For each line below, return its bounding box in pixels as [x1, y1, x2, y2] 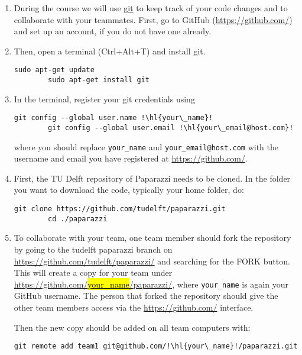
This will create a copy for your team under [14, 266, 173, 279]
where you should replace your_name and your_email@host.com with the [14, 140, 278, 153]
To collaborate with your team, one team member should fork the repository [14, 231, 291, 244]
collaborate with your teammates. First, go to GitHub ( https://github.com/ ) [14, 13, 293, 25]
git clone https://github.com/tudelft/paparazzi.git [14, 205, 226, 214]
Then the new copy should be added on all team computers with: [14, 321, 251, 333]
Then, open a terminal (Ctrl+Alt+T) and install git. [14, 44, 206, 57]
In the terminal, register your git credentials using [14, 92, 195, 105]
